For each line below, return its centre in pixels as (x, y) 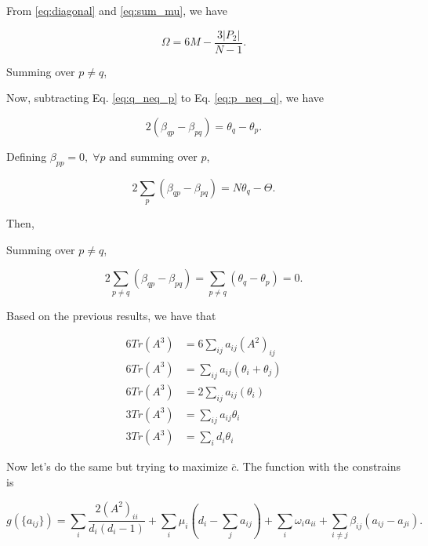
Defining (27, 156)
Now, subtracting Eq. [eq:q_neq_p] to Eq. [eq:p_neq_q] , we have (165, 98)
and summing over (153, 156)
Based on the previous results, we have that (111, 315)
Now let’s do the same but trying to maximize (117, 466)
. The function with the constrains (319, 466)
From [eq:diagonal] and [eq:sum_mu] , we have (117, 10)
